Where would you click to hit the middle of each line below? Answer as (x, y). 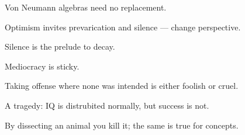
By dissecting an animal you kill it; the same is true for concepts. (122, 125)
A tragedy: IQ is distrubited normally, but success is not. (107, 105)
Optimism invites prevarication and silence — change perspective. (123, 27)
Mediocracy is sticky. (42, 66)
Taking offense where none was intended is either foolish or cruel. (122, 86)
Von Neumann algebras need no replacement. (86, 7)
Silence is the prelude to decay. (60, 46)
